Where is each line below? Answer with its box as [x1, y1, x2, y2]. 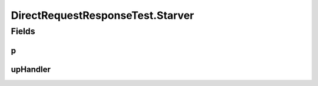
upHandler [11, 64, 51, 74]
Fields [11, 26, 35, 37]
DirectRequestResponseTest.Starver [11, 9, 194, 22]
